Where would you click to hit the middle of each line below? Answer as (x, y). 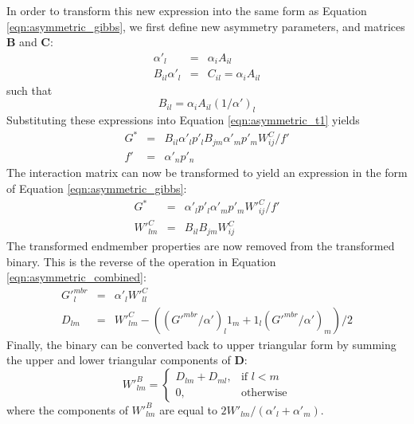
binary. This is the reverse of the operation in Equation (141, 261)
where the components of (67, 409)
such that (29, 90)
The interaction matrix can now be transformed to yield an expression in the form (207, 173)
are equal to (188, 409)
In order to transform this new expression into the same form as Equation (187, 10)
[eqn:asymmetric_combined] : (76, 277)
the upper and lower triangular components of (119, 360)
